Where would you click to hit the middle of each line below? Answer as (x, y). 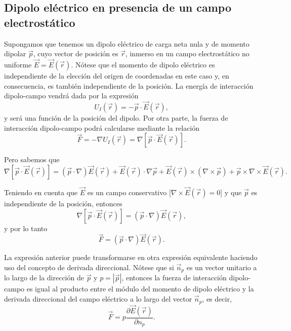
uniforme (18, 64)
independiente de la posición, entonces (63, 203)
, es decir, (217, 299)
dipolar (15, 53)
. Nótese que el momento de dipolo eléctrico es (143, 64)
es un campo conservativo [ (129, 192)
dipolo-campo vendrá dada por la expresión (71, 96)
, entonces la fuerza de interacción (174, 278)
